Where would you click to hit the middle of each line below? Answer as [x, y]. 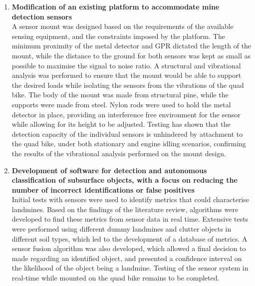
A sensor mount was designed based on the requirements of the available [123, 26]
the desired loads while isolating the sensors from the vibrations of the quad [128, 85]
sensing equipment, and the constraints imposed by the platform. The [118, 36]
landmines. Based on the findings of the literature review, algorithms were [125, 209]
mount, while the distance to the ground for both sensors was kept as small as [131, 55]
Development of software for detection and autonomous [109, 170]
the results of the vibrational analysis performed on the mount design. [119, 153]
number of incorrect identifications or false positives [103, 189]
